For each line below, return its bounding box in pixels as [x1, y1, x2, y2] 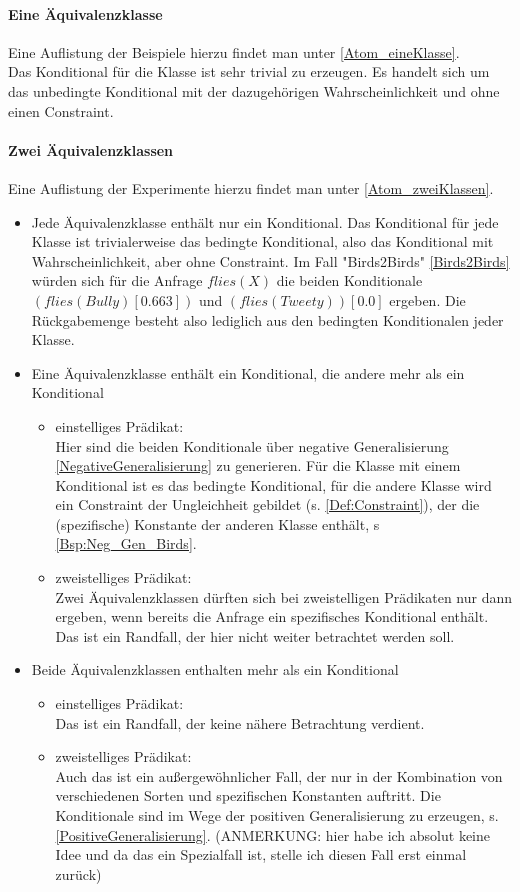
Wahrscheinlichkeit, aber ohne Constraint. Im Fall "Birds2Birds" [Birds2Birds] [31, 250, 510, 271]
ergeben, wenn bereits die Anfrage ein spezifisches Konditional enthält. [55, 606, 489, 627]
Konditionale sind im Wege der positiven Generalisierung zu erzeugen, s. [55, 805, 499, 825]
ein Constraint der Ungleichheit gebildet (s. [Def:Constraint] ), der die [55, 494, 480, 515]
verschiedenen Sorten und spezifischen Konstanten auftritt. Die [55, 785, 441, 806]
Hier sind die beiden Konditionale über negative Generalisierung [55, 435, 449, 456]
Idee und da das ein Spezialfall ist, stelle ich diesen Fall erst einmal [55, 844, 467, 865]
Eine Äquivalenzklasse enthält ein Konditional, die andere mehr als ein [31, 362, 465, 383]
